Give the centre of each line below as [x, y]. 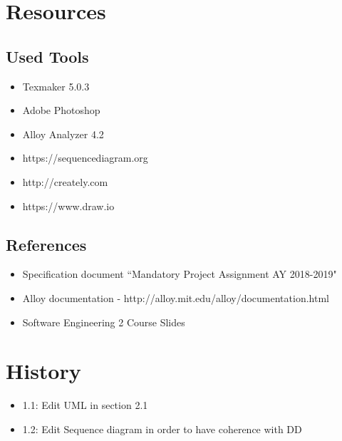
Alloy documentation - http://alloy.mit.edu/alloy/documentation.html [176, 297]
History [43, 371]
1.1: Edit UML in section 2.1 [85, 405]
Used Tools [47, 56]
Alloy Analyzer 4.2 [63, 134]
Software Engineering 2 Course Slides [104, 322]
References [46, 244]
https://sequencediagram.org [85, 158]
